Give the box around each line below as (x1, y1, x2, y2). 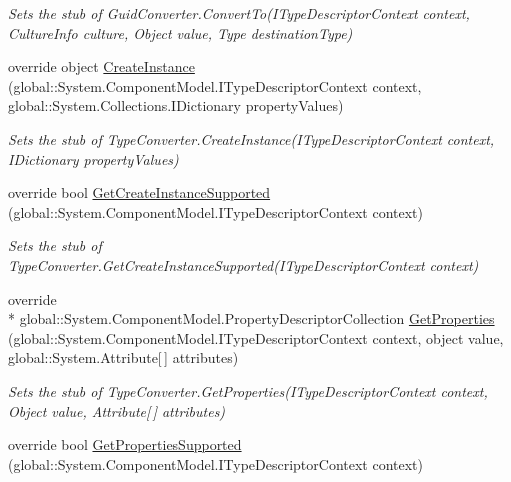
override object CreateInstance (8, 56, 195, 77)
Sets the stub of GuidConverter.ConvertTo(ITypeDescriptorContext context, (8, 3, 470, 23)
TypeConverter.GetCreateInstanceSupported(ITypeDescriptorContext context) (8, 254, 479, 275)
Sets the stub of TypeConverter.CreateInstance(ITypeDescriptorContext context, (8, 128, 495, 149)
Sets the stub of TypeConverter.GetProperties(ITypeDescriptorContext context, (8, 380, 488, 401)
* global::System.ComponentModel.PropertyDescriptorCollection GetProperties (8, 308, 495, 329)
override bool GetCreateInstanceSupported (8, 182, 271, 203)
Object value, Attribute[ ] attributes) (8, 400, 226, 421)
